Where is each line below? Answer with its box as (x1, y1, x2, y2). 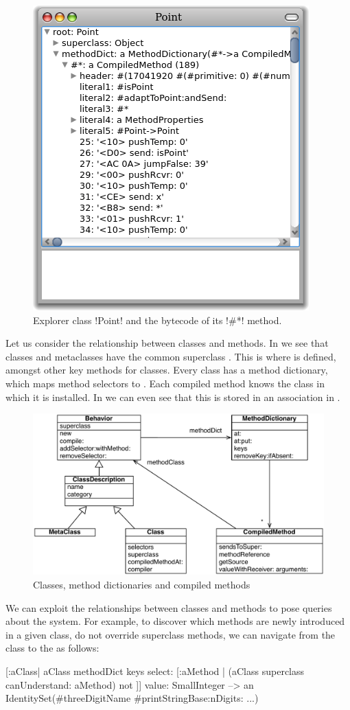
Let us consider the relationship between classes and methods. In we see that (5, 336, 329, 350)
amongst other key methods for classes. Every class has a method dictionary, (5, 363, 328, 377)
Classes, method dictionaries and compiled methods (33, 577, 250, 591)
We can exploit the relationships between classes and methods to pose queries (5, 600, 332, 615)
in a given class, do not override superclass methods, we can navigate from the (5, 627, 336, 641)
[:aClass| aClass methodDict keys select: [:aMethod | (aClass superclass (5, 663, 305, 678)
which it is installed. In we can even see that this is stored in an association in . (5, 389, 340, 404)
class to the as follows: (5, 641, 100, 655)
